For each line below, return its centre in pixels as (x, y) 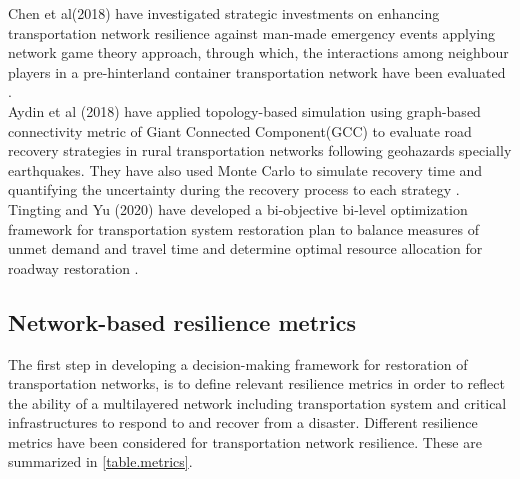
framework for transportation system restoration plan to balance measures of (243, 228)
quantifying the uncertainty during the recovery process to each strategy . (234, 189)
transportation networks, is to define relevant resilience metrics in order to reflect (256, 383)
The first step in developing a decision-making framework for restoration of (238, 363)
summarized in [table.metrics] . (100, 461)
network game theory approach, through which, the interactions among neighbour (258, 52)
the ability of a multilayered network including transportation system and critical (257, 402)
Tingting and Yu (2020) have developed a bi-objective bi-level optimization (238, 208)
